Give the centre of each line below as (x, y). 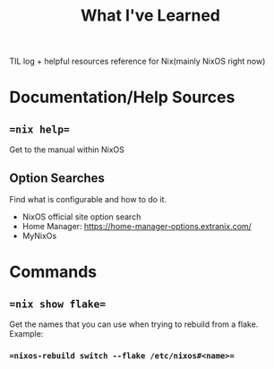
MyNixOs (39, 236)
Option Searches (57, 178)
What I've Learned (150, 16)
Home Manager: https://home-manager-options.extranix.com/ (137, 226)
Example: (26, 334)
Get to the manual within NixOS (67, 150)
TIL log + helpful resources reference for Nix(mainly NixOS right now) (137, 61)
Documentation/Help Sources (122, 97)
